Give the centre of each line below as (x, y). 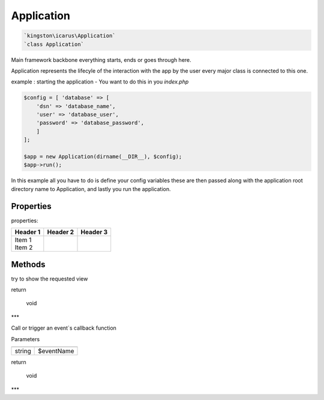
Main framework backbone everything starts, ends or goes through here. (101, 59)
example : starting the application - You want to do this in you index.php (100, 82)
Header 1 (28, 232)
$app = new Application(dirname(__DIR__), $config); (103, 157)
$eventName (56, 351)
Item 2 (24, 247)
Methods (28, 264)
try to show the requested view (49, 279)
